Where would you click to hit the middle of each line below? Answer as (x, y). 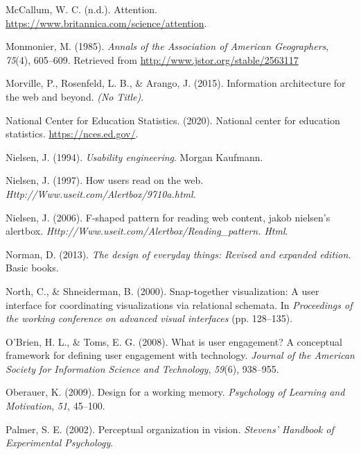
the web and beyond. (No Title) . (75, 96)
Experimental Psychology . (60, 443)
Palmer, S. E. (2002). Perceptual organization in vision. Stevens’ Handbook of (170, 429)
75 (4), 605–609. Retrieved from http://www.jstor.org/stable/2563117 (152, 59)
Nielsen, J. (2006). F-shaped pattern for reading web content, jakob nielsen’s (168, 217)
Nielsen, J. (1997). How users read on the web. (105, 180)
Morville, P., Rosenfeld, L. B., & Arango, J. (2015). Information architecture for (176, 83)
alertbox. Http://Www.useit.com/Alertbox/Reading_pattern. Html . (147, 231)
